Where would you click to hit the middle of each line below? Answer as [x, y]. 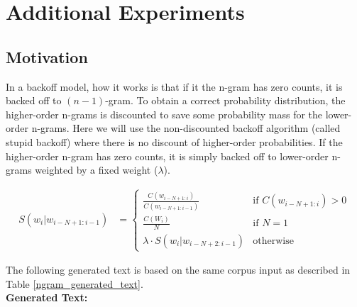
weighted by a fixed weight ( [97, 170]
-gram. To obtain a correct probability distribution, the [225, 100]
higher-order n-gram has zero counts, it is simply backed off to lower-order [167, 156]
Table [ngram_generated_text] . [75, 283]
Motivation [47, 56]
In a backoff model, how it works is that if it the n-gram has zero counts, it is [174, 86]
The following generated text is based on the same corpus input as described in [178, 270]
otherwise [273, 241]
